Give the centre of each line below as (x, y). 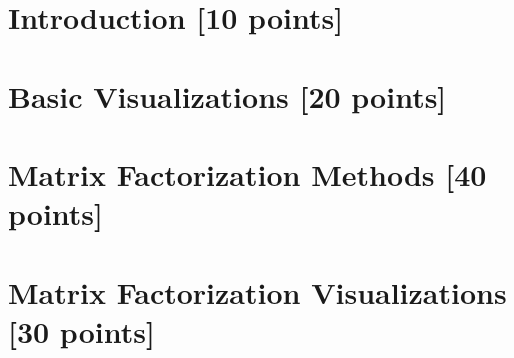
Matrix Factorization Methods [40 (247, 173)
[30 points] (81, 330)
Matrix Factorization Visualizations (257, 291)
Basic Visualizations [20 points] (227, 95)
